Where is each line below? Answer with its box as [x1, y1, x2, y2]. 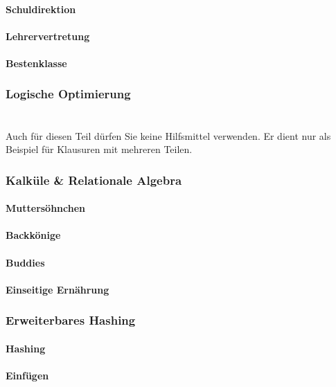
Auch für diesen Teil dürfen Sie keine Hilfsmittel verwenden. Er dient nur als [6, 128, 331, 143]
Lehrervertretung [6, 28, 90, 43]
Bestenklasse [6, 55, 67, 70]
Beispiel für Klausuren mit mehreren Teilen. [6, 142, 193, 156]
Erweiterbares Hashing [6, 312, 136, 329]
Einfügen [6, 368, 49, 382]
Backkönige [6, 228, 61, 242]
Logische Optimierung [6, 85, 131, 102]
